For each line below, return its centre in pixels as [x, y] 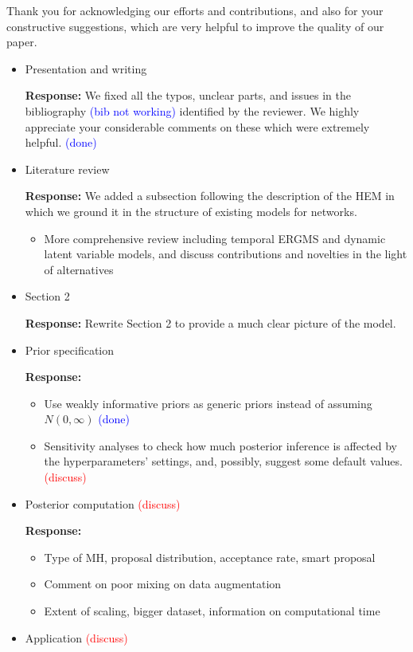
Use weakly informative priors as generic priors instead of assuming [208, 403]
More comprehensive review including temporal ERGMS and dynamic [215, 238]
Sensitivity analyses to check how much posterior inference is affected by [220, 445]
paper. [22, 42]
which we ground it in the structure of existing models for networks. [191, 211]
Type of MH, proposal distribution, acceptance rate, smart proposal [210, 557]
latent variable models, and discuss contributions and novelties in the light [226, 254]
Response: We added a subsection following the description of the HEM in [210, 196]
